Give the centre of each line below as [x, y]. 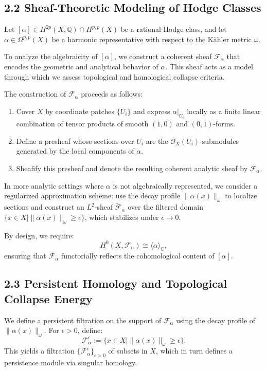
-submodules [219, 141]
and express [152, 111]
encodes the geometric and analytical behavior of [81, 66]
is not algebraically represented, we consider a [185, 185]
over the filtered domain [165, 207]
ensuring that [25, 256]
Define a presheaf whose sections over [75, 141]
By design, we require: [39, 235]
